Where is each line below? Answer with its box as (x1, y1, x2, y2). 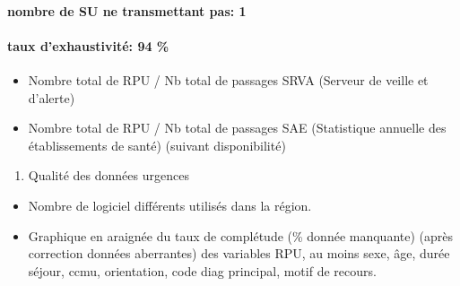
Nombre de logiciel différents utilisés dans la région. (28, 195, 312, 214)
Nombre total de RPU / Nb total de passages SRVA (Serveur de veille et (28, 70, 429, 89)
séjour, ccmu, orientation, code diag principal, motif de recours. (28, 261, 377, 280)
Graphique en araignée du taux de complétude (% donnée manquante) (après (28, 226, 453, 245)
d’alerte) (28, 88, 75, 107)
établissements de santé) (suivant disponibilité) (28, 135, 286, 154)
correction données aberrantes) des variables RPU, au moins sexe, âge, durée (28, 244, 450, 263)
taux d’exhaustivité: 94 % (7, 36, 169, 55)
